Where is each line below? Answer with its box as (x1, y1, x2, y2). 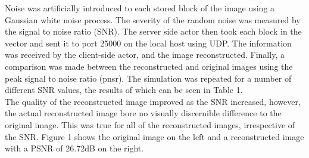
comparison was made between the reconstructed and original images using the (5, 60, 293, 72)
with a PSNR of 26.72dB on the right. (5, 142, 144, 154)
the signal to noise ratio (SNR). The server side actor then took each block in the (5, 25, 302, 38)
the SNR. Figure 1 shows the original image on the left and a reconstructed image (5, 130, 304, 142)
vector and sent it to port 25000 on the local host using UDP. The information (5, 36, 292, 49)
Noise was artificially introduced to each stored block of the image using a (5, 2, 275, 14)
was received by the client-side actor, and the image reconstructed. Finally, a (5, 48, 285, 61)
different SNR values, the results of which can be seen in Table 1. (5, 83, 243, 96)
